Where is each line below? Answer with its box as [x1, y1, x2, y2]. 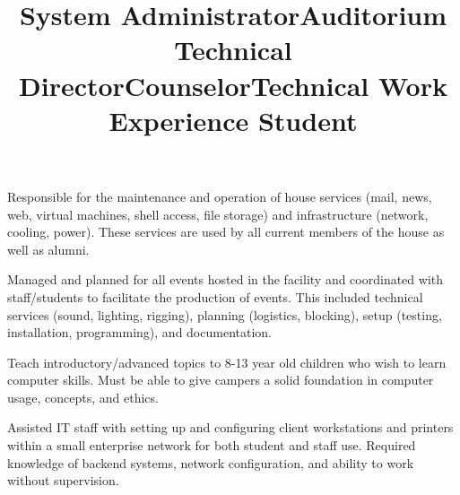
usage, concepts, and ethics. [7, 387, 159, 406]
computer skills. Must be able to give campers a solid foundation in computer [7, 370, 434, 389]
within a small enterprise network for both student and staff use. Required [7, 436, 416, 455]
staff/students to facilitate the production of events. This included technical [7, 287, 423, 306]
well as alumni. [7, 239, 90, 258]
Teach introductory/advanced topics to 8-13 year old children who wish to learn [7, 352, 447, 371]
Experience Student [108, 101, 358, 138]
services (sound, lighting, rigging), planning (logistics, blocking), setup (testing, [7, 305, 442, 324]
